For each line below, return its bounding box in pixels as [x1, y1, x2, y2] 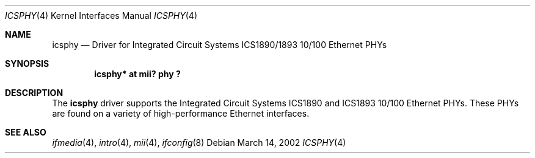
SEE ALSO [5, 127, 46, 137]
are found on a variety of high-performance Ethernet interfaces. [52, 108, 310, 118]
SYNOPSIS [5, 58, 49, 69]
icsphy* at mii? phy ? [94, 69, 181, 79]
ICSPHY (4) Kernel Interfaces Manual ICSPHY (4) [5, 10, 198, 21]
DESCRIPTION [5, 88, 64, 98]
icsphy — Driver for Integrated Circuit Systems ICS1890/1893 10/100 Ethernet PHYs [52, 39, 387, 50]
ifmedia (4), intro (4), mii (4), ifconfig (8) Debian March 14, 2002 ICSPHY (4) [52, 137, 346, 148]
